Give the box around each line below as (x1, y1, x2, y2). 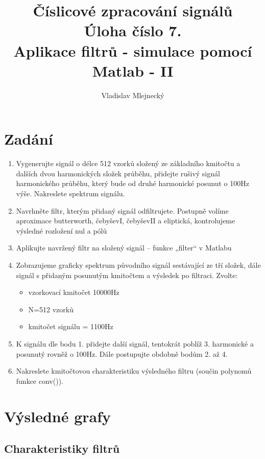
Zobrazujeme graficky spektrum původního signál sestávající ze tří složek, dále (16, 259, 261, 270)
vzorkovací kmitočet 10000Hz (28, 287, 119, 297)
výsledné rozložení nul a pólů (16, 225, 107, 236)
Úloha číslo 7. (84, 20, 182, 41)
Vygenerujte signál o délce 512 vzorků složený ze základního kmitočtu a (16, 158, 240, 169)
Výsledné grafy (4, 405, 111, 426)
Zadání (4, 128, 53, 149)
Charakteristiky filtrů (4, 441, 120, 456)
